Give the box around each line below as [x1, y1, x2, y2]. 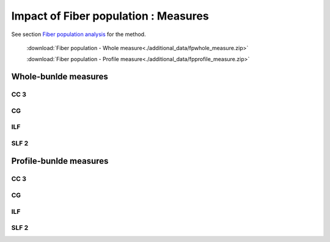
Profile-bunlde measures [11, 156, 109, 166]
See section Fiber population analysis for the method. [11, 31, 146, 38]
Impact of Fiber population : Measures [11, 9, 209, 23]
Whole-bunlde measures [11, 71, 108, 82]
